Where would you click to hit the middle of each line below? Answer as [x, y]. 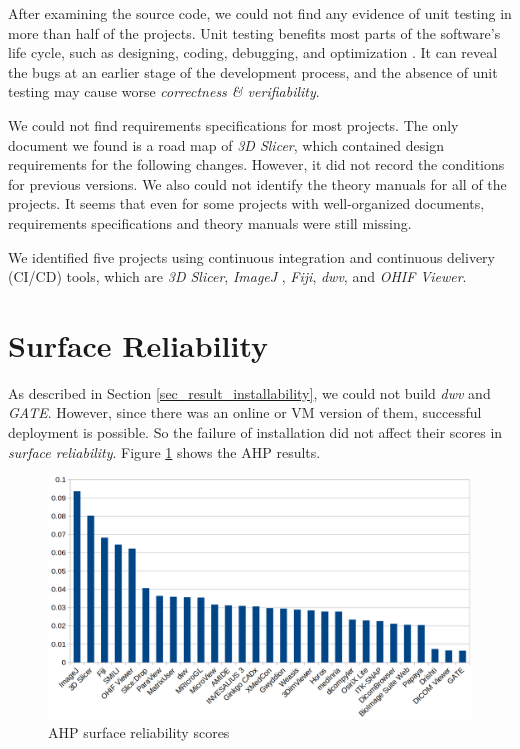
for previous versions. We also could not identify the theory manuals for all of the [257, 183]
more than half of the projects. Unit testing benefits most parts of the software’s [254, 32]
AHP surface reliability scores [139, 732]
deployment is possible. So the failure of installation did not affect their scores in [255, 432]
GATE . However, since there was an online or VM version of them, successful [245, 412]
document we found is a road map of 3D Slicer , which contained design [226, 144]
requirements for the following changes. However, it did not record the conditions [256, 164]
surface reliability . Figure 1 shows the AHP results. [164, 451]
